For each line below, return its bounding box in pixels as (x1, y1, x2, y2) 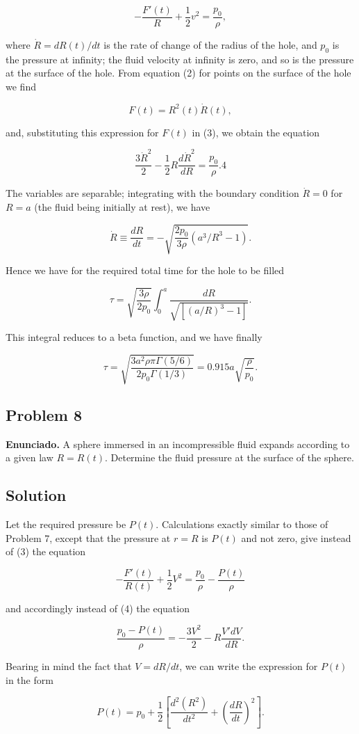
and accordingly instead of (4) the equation (6, 600, 190, 615)
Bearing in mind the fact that (6, 658, 132, 673)
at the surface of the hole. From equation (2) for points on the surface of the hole (6, 65, 351, 80)
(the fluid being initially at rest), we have (34, 199, 210, 214)
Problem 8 (6, 404, 82, 425)
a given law (6, 450, 53, 465)
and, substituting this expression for (6, 125, 159, 139)
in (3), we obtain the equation (192, 125, 320, 139)
